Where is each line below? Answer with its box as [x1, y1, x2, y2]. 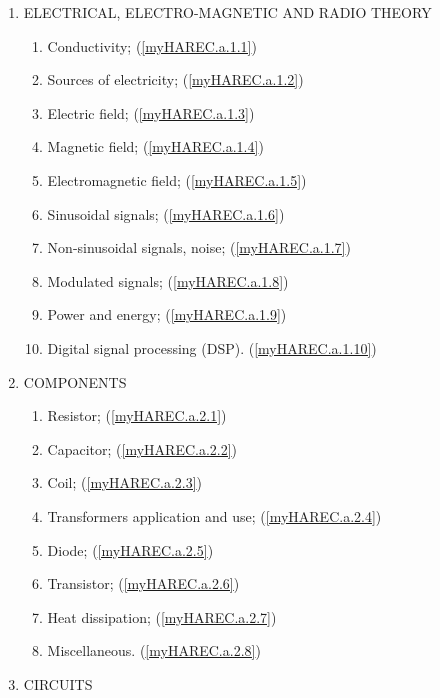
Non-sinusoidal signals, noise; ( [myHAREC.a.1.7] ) [47, 237, 351, 258]
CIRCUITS [23, 673, 93, 694]
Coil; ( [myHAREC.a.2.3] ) [47, 472, 203, 493]
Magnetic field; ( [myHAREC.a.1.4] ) [47, 136, 264, 157]
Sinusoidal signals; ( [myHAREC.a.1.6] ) [47, 203, 285, 224]
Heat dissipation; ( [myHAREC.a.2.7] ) [47, 606, 277, 627]
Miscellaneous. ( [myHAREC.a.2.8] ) [47, 640, 261, 661]
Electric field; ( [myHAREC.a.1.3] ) [47, 102, 255, 123]
